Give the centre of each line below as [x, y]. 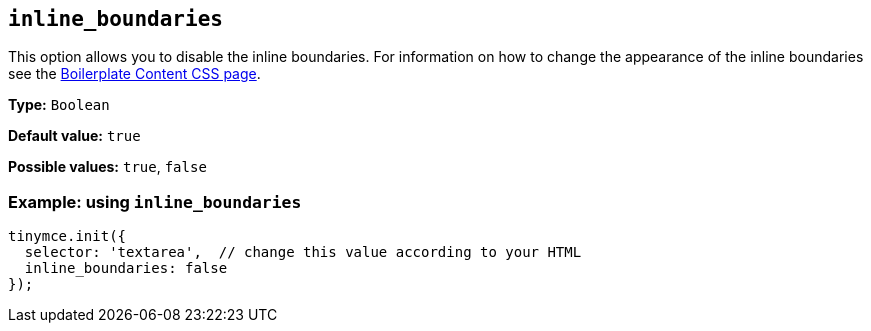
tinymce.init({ [67, 236]
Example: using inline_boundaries [155, 201]
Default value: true [74, 136]
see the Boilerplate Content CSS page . [134, 74]
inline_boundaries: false [126, 268]
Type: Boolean [59, 105]
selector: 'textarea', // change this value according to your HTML [303, 252]
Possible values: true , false [107, 167]
